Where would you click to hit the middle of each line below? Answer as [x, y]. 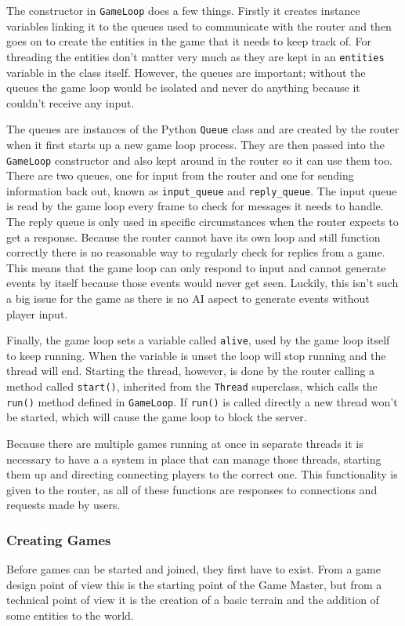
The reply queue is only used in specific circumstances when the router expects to [202, 222]
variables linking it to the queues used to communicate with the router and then [199, 25]
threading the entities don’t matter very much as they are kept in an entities [195, 56]
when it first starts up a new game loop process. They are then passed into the [195, 144]
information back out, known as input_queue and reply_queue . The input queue [202, 190]
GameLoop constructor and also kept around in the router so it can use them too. [199, 160]
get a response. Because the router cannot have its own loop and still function [193, 237]
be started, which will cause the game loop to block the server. [157, 417]
